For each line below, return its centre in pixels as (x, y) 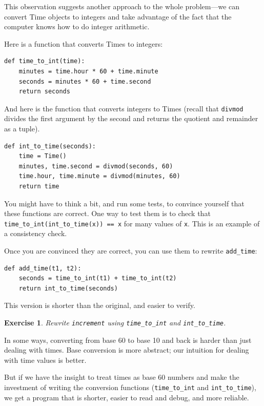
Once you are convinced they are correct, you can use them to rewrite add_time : (131, 250)
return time (39, 186)
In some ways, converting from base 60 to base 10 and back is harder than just (128, 340)
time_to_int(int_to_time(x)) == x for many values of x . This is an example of (132, 223)
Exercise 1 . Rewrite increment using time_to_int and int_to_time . (115, 323)
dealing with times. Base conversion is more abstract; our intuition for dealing (127, 350)
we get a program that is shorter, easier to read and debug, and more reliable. (127, 397)
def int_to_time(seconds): (50, 146)
